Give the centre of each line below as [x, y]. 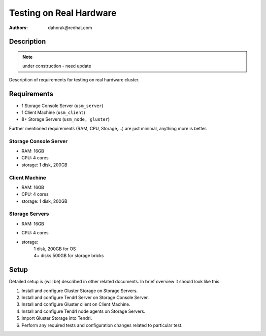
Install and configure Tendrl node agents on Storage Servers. [83, 311]
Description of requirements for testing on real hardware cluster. [74, 79]
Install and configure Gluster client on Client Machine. [76, 304]
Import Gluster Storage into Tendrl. [57, 318]
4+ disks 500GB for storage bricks [69, 256]
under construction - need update [57, 66]
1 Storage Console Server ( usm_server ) [62, 106]
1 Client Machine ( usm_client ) [53, 112]
